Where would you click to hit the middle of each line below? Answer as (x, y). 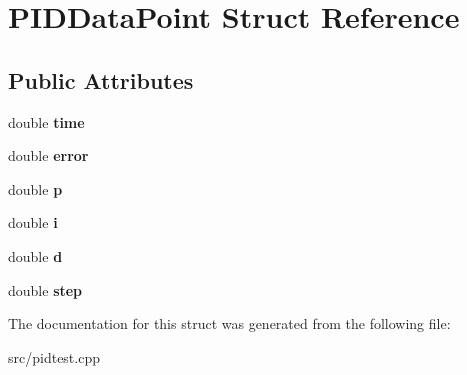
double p (35, 188)
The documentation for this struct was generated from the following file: (229, 323)
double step (45, 289)
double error (48, 155)
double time (46, 121)
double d (35, 255)
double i (33, 222)
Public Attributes (101, 79)
